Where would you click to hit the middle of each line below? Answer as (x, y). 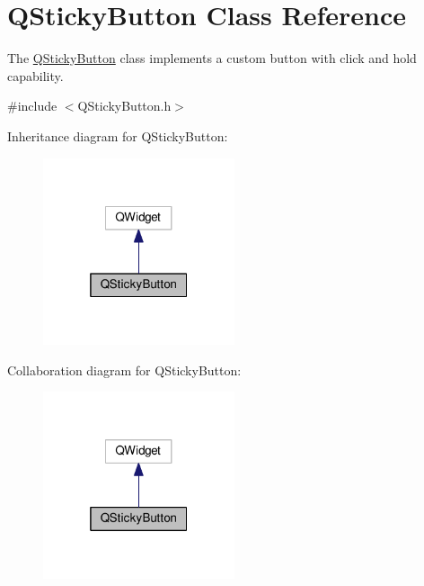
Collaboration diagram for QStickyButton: (124, 370)
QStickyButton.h (124, 106)
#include (32, 106)
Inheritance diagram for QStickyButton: (118, 135)
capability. (35, 75)
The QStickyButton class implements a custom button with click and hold (212, 58)
